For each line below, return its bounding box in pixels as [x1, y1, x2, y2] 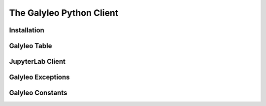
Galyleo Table [9, 42, 52, 50]
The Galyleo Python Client [9, 7, 119, 18]
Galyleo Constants [9, 89, 67, 97]
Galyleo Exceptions [9, 73, 70, 81]
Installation [9, 26, 44, 34]
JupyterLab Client [9, 57, 66, 66]
